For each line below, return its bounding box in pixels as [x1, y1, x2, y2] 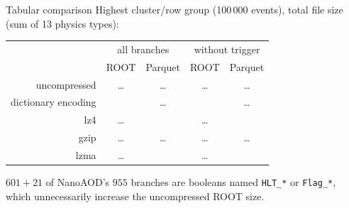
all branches [117, 41, 170, 56]
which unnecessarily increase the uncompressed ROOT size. [6, 188, 265, 203]
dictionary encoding [11, 94, 96, 109]
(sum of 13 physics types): [6, 16, 119, 31]
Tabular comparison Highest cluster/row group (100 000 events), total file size [6, 2, 343, 16]
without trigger [194, 41, 260, 56]
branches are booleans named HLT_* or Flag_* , [131, 175, 336, 190]
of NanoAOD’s [45, 175, 110, 190]
